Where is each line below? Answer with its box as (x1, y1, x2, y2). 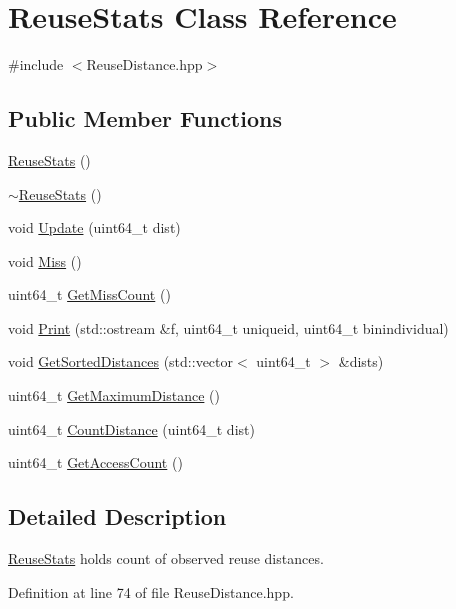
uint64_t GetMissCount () (8, 284, 171, 305)
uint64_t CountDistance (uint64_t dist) (8, 418, 255, 439)
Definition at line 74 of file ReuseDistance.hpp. (8, 581, 294, 602)
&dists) (338, 351, 384, 372)
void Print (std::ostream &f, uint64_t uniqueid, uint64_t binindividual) (8, 317, 449, 338)
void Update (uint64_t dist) (8, 217, 181, 238)
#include (8, 54, 64, 75)
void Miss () (8, 250, 82, 271)
